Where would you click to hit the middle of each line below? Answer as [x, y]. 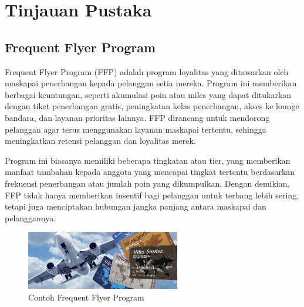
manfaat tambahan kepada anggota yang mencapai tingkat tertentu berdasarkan [150, 172]
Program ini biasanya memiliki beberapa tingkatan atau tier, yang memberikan [148, 160]
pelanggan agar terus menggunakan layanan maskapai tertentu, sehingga [136, 129]
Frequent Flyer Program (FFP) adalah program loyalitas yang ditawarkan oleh [147, 71]
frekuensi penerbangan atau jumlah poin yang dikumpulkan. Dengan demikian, [147, 183]
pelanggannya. [31, 217]
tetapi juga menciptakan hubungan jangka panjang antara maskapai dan [136, 206]
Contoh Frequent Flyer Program [86, 297]
